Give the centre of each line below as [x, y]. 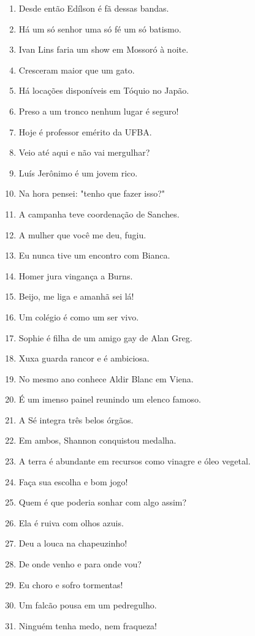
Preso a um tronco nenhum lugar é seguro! [99, 111]
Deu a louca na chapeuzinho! [73, 543]
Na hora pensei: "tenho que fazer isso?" [92, 193]
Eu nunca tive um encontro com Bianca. [94, 255]
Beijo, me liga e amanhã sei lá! [76, 296]
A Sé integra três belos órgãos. [76, 419]
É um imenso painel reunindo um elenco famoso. [110, 399]
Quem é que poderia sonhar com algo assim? [103, 502]
